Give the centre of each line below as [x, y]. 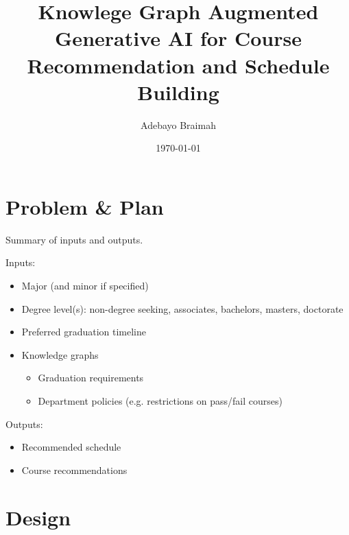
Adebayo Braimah [178, 124]
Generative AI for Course [178, 38]
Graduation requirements [91, 378]
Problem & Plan [85, 206]
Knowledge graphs [60, 354]
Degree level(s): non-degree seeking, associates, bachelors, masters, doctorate [182, 308]
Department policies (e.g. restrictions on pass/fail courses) [160, 400]
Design [38, 517]
